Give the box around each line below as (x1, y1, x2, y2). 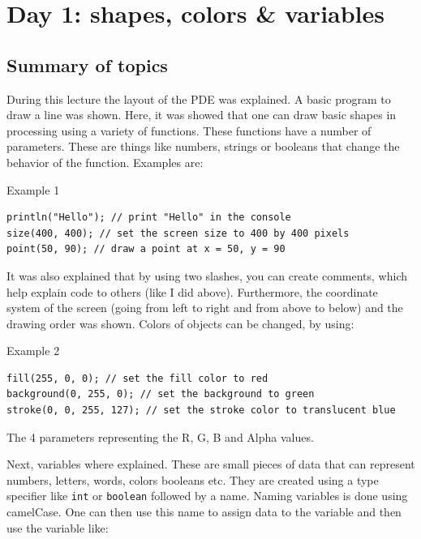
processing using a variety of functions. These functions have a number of (6, 122, 372, 139)
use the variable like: (6, 519, 109, 536)
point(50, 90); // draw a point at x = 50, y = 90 (6, 243, 286, 255)
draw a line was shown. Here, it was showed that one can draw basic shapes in (6, 106, 397, 123)
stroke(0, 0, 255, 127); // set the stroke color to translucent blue (6, 404, 396, 417)
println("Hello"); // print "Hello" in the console (6, 212, 291, 224)
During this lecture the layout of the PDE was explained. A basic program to (6, 90, 391, 107)
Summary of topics (6, 52, 168, 77)
